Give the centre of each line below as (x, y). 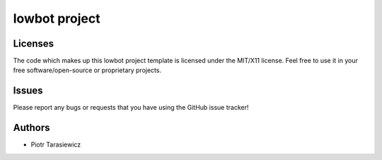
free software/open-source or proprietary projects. (87, 70)
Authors (31, 128)
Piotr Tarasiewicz (56, 144)
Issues (28, 91)
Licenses (34, 44)
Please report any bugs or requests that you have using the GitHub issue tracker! (131, 108)
